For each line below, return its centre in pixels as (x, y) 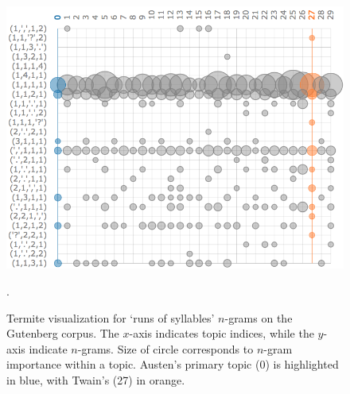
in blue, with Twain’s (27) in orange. (96, 379)
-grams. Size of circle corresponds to (165, 348)
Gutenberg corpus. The (63, 333)
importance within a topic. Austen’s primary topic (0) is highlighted (173, 364)
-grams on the (259, 317)
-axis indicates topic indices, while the (222, 333)
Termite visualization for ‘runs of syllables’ (111, 317)
